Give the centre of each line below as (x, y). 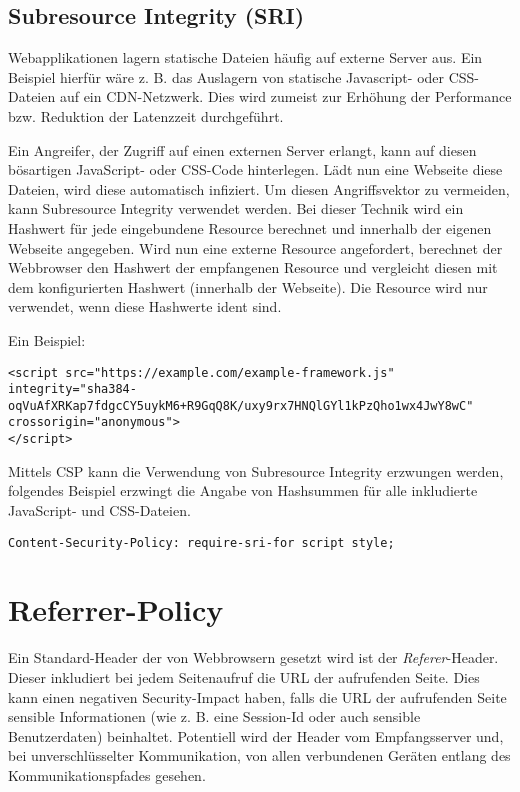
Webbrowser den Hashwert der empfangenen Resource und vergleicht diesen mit (253, 267)
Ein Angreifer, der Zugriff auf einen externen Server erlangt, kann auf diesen (242, 149)
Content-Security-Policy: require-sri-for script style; (201, 542)
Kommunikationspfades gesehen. (107, 774)
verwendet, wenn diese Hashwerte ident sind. (145, 306)
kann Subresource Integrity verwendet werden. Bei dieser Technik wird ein (236, 208)
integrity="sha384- (72, 389)
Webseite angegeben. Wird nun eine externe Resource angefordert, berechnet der (255, 247)
